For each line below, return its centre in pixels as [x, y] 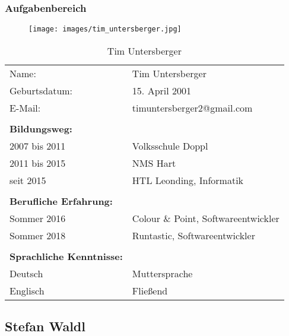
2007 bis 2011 [38, 145]
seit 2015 [28, 180]
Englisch [27, 290]
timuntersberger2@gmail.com [192, 107]
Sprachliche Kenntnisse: [66, 256]
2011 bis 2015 [38, 163]
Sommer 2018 [38, 235]
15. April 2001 [162, 90]
